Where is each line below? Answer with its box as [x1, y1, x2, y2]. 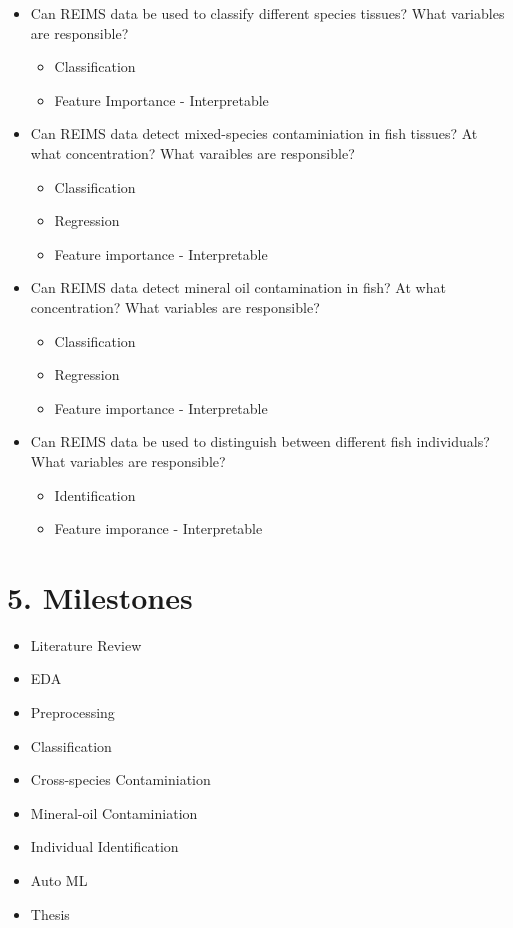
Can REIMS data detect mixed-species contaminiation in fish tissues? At [30, 123, 478, 144]
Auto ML [30, 869, 88, 890]
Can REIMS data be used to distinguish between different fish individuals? [30, 431, 490, 452]
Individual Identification [30, 836, 179, 857]
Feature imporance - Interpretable [54, 518, 263, 539]
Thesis [30, 903, 70, 924]
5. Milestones [7, 576, 193, 617]
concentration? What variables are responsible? [30, 296, 320, 317]
